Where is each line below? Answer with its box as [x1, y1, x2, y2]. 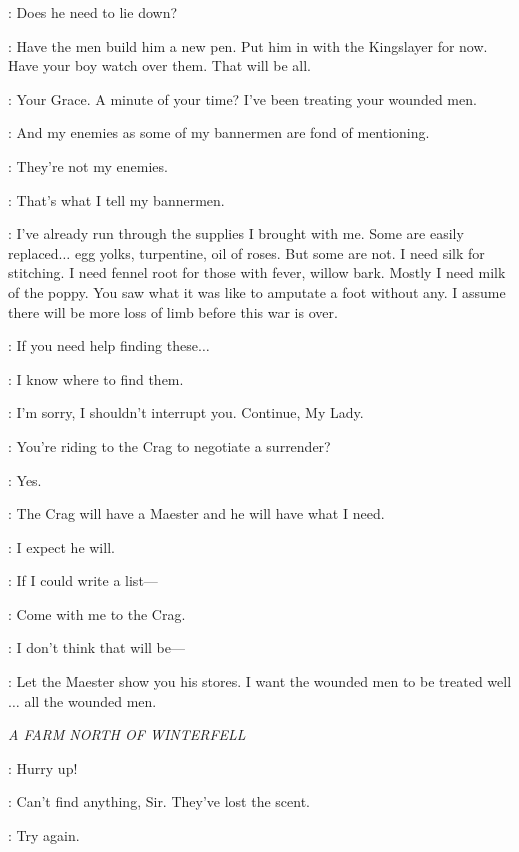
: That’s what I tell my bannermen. [8, 189, 225, 210]
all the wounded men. [24, 690, 157, 711]
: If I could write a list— [8, 570, 158, 591]
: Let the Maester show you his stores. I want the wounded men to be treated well [8, 671, 512, 692]
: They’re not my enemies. [8, 155, 168, 176]
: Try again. [8, 825, 80, 846]
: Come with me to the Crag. [8, 603, 186, 624]
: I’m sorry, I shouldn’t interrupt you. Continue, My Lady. [8, 402, 364, 423]
